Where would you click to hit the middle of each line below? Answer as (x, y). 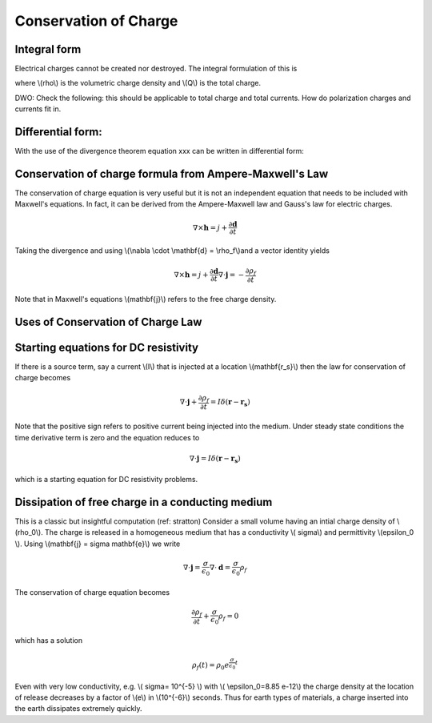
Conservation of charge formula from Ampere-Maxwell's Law (172, 173)
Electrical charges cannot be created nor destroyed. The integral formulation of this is (156, 69)
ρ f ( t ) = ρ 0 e (211, 666)
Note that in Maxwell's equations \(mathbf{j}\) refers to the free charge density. (146, 299)
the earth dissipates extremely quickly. (78, 709)
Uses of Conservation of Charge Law (108, 321)
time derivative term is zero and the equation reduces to (107, 437)
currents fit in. (38, 109)
